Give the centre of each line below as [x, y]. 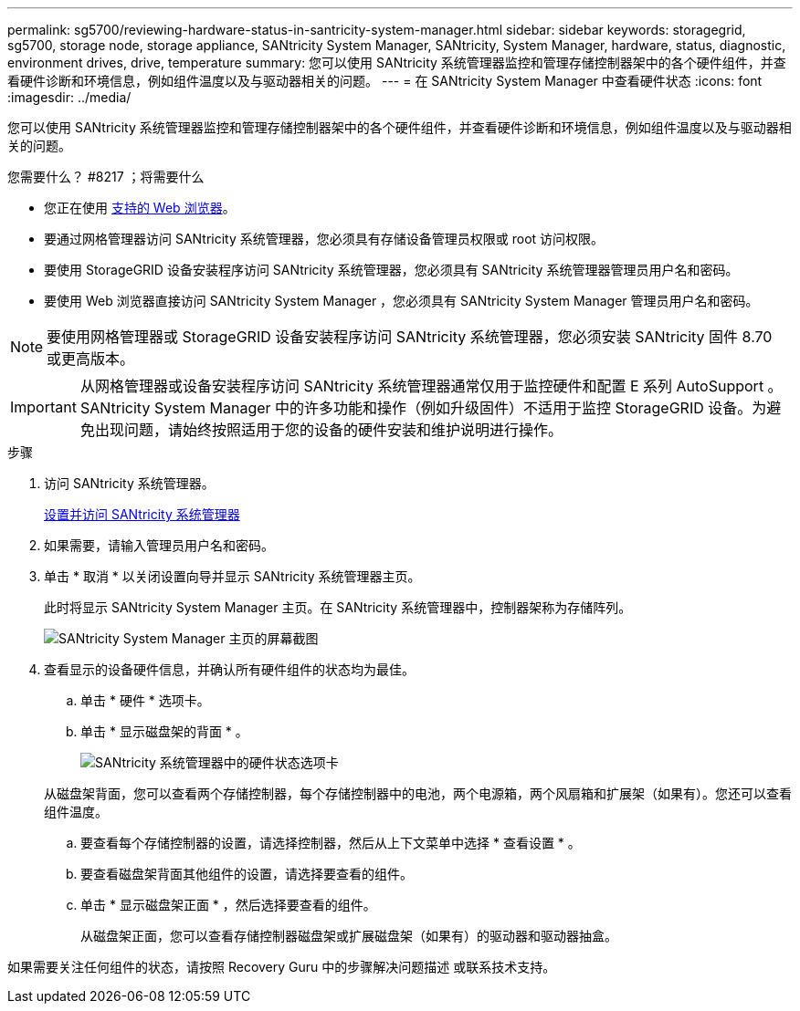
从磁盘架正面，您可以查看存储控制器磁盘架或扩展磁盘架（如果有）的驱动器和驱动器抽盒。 [349, 936]
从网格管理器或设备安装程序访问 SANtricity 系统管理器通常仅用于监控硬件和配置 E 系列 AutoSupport [422, 386]
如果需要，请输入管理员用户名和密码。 [159, 545]
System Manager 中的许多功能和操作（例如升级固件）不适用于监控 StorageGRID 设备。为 [460, 408]
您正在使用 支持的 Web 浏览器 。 [140, 208]
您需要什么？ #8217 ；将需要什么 [106, 177]
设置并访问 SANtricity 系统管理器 [142, 514]
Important [43, 407]
